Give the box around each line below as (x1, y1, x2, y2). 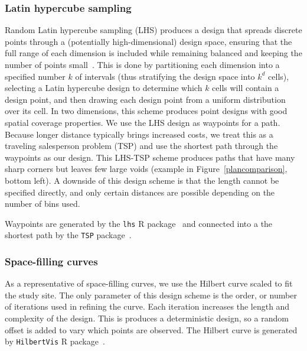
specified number (5, 70, 66, 82)
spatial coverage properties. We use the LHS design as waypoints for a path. (5, 116, 280, 128)
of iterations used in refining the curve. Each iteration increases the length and (5, 300, 290, 313)
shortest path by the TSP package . (5, 229, 132, 241)
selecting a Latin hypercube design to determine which (5, 82, 203, 94)
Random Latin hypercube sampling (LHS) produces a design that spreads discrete (5, 24, 302, 36)
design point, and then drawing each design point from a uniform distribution (5, 93, 286, 105)
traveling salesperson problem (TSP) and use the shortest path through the (5, 139, 278, 152)
